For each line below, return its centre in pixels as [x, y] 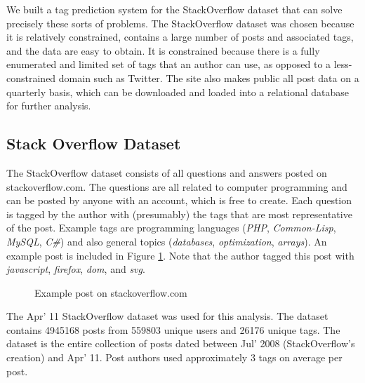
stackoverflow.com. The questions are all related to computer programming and [177, 186]
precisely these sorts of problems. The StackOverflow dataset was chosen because [180, 23]
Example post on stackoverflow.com [111, 292]
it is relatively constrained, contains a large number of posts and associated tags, [180, 37]
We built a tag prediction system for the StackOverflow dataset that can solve [174, 9]
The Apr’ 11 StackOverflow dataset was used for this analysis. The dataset [167, 316]
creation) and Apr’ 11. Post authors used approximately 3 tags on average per [174, 357]
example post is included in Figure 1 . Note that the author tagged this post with [180, 255]
